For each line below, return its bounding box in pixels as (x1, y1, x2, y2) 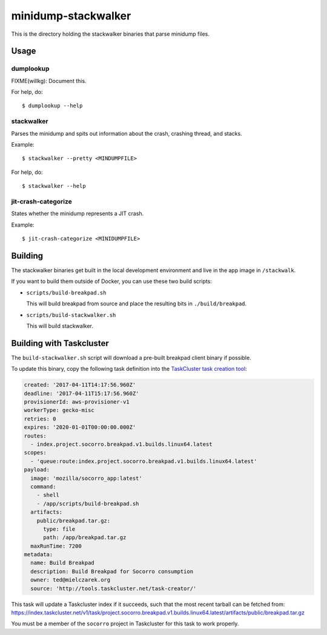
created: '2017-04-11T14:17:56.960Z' (24, 382, 136, 388)
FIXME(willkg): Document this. (11, 77, 87, 84)
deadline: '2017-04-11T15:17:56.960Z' (24, 390, 139, 397)
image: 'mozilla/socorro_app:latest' (30, 474, 142, 482)
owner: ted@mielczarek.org (30, 576, 111, 583)
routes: (24, 432, 47, 439)
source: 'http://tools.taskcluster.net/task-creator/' (30, 585, 197, 592)
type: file (43, 525, 76, 533)
